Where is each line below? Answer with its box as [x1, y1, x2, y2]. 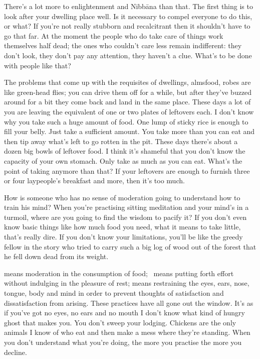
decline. [4, 346, 27, 357]
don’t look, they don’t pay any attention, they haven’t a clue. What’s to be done [4, 50, 252, 60]
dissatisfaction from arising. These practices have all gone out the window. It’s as [4, 297, 253, 308]
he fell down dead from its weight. [4, 251, 109, 262]
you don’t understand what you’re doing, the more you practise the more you [4, 337, 242, 347]
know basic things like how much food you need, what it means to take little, [4, 221, 241, 232]
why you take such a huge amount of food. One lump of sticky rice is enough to [4, 116, 248, 127]
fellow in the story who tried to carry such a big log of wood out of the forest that [4, 241, 256, 252]
